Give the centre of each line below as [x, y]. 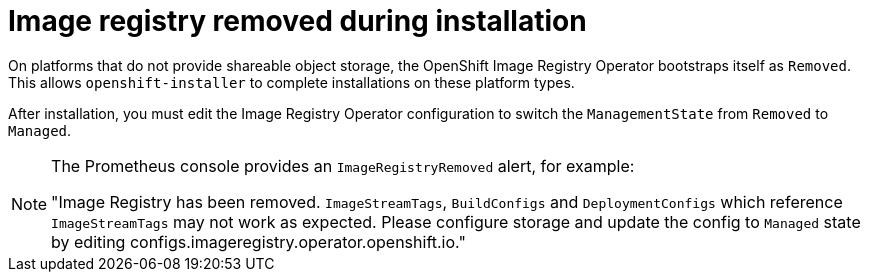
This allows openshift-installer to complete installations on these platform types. [291, 82]
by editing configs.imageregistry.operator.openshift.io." [258, 241]
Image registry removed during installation [297, 21]
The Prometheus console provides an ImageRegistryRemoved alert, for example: [343, 165]
